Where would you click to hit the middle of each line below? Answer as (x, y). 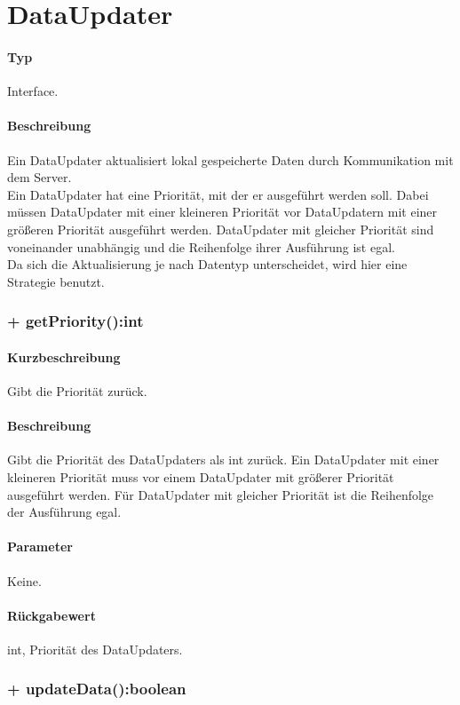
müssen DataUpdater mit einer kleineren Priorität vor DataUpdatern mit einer (222, 212)
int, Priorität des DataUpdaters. (95, 649)
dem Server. (40, 177)
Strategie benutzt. (56, 281)
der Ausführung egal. (64, 512)
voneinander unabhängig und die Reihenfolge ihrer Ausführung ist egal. (201, 246)
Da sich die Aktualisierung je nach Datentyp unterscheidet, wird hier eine (207, 264)
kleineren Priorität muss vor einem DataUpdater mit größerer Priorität (201, 476)
